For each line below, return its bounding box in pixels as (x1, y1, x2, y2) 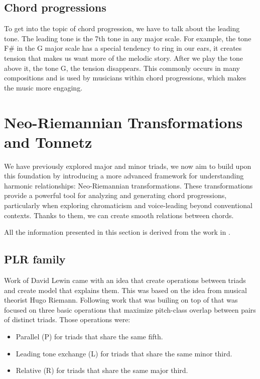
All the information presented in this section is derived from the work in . (4, 227, 230, 237)
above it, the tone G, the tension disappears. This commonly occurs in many (4, 62, 240, 73)
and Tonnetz (4, 131, 92, 152)
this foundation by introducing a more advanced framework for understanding (4, 170, 244, 181)
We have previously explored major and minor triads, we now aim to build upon (4, 160, 251, 171)
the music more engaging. (4, 82, 83, 92)
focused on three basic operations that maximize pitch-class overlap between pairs (4, 304, 256, 315)
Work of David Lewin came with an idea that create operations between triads (4, 275, 246, 286)
